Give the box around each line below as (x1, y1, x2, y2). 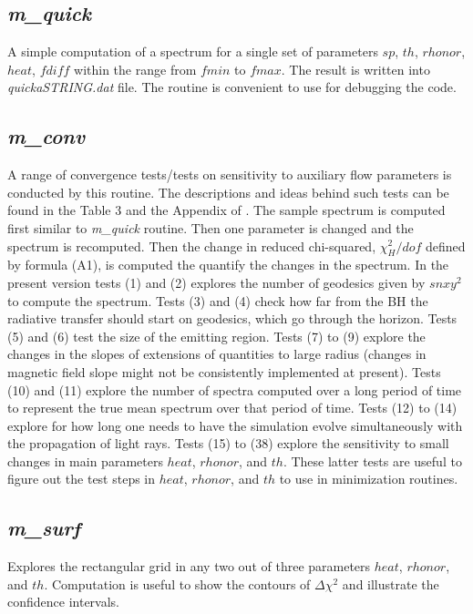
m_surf (7, 514, 81, 542)
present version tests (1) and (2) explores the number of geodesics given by (7, 272, 426, 292)
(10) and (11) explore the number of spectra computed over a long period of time (7, 380, 462, 399)
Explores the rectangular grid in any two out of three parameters (7, 557, 371, 576)
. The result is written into (281, 59, 430, 78)
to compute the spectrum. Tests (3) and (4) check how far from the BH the (7, 291, 428, 310)
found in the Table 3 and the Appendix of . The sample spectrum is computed (7, 200, 446, 220)
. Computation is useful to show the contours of (44, 574, 311, 593)
